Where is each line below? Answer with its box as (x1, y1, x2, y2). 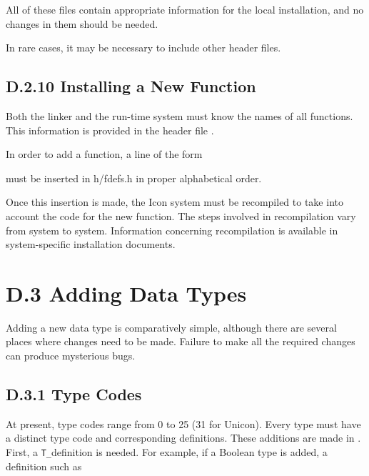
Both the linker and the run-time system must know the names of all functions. (6, 108, 353, 123)
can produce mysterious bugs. (6, 348, 136, 363)
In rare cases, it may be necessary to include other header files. (6, 40, 281, 55)
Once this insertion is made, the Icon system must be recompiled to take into (6, 194, 343, 209)
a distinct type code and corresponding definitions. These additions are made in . (6, 430, 361, 445)
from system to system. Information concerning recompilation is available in (6, 222, 338, 237)
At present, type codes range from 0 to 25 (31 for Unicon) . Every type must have (6, 416, 361, 431)
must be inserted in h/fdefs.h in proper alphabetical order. (6, 170, 262, 185)
